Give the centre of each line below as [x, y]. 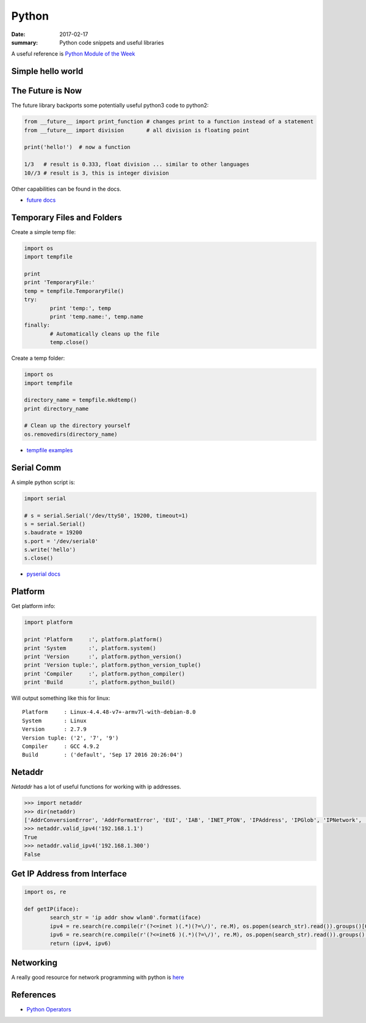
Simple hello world [47, 71]
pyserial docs [44, 574]
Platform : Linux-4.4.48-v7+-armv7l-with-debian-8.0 [109, 712]
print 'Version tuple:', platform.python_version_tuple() [113, 665]
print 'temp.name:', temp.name [96, 317]
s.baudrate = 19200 [53, 533]
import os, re [45, 892]
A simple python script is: [43, 482]
